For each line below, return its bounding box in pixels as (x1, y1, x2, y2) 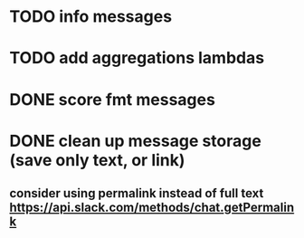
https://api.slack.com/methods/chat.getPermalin (9, 200, 295, 215)
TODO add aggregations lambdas (9, 48, 265, 69)
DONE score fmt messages (9, 89, 215, 109)
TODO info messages (9, 6, 173, 27)
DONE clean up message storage (9, 130, 262, 151)
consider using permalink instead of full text (9, 186, 264, 201)
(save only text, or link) (9, 149, 185, 170)
